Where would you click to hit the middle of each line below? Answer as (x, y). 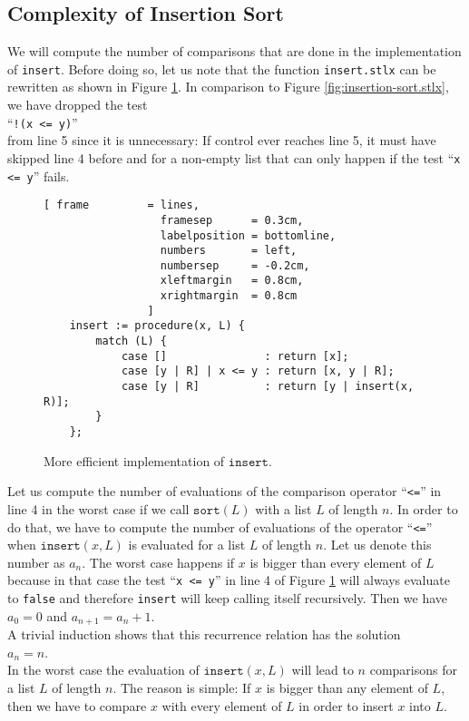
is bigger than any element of (347, 687)
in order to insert (346, 705)
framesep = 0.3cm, (232, 220)
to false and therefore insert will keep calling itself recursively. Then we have (228, 598)
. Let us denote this (377, 545)
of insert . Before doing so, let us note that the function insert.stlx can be (222, 68)
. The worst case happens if (158, 562)
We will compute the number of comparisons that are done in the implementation (234, 51)
